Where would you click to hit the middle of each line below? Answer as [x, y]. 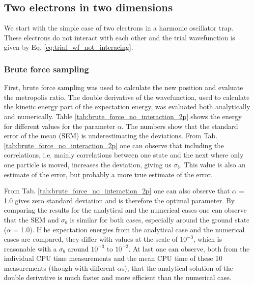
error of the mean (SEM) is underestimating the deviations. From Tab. [111, 136]
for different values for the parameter [60, 126]
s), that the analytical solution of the [177, 268]
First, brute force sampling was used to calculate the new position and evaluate [124, 87]
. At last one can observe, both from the [189, 248]
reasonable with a [30, 248]
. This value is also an [213, 164]
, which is [208, 239]
